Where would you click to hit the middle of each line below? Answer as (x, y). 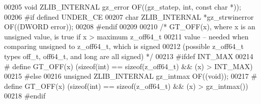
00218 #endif (25, 96)
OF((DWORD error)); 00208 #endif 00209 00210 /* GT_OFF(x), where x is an (130, 27)
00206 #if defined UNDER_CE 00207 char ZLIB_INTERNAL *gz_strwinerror (129, 16)
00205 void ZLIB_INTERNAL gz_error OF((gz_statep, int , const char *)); (123, 7)
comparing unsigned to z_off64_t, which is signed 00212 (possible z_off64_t (124, 46)
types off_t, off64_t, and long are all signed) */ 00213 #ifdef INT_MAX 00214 (129, 56)
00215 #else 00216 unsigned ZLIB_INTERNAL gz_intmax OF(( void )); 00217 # (131, 76)
